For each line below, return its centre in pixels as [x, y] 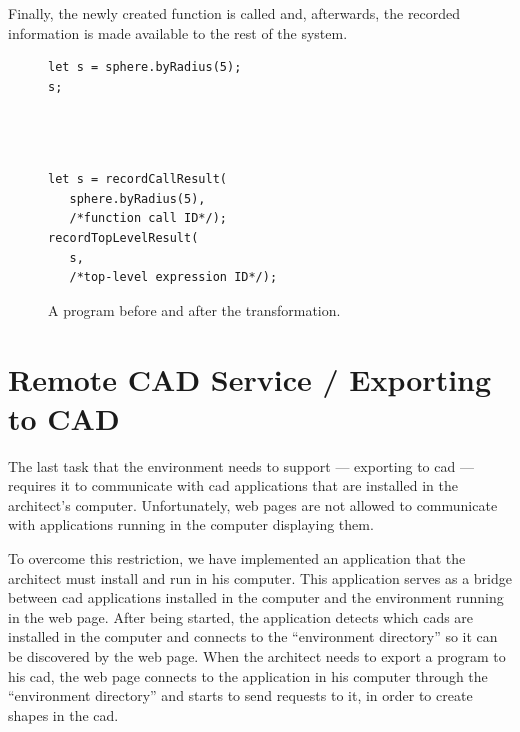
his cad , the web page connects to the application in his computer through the [248, 675]
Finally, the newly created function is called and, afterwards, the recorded [234, 13]
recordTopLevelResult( [123, 237]
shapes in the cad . [63, 714]
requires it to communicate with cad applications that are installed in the [233, 485]
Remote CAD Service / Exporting [250, 378]
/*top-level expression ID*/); [173, 277]
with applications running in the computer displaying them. [191, 524]
